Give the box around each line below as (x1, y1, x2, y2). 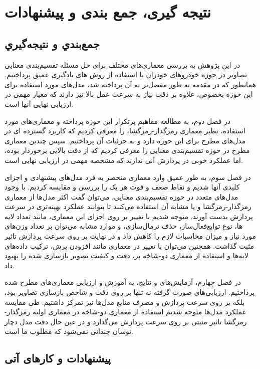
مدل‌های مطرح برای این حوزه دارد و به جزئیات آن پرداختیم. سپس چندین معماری (5, 135, 246, 145)
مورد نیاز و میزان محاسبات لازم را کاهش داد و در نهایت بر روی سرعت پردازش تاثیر (5, 231, 256, 241)
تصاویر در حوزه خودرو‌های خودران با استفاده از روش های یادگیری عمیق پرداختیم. (5, 69, 247, 80)
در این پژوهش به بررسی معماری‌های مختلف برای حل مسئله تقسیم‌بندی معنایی (5, 59, 240, 70)
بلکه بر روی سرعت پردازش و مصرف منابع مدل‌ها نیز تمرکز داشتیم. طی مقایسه (5, 296, 245, 307)
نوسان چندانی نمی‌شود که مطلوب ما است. (5, 326, 134, 336)
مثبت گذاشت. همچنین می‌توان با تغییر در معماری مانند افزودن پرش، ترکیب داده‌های (5, 240, 254, 251)
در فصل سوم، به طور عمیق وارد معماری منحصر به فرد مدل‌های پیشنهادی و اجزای (5, 171, 251, 182)
